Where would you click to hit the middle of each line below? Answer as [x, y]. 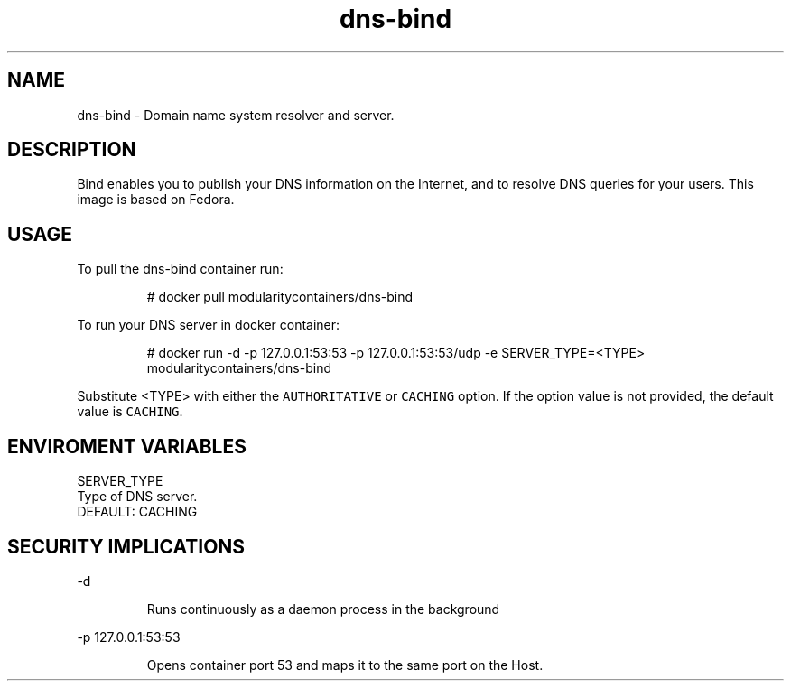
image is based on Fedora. [156, 200]
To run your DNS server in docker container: [209, 325]
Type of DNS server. [137, 497]
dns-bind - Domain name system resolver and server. [236, 115]
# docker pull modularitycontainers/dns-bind [280, 297]
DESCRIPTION [72, 150]
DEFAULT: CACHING [137, 512]
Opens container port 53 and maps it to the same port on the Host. [345, 665]
